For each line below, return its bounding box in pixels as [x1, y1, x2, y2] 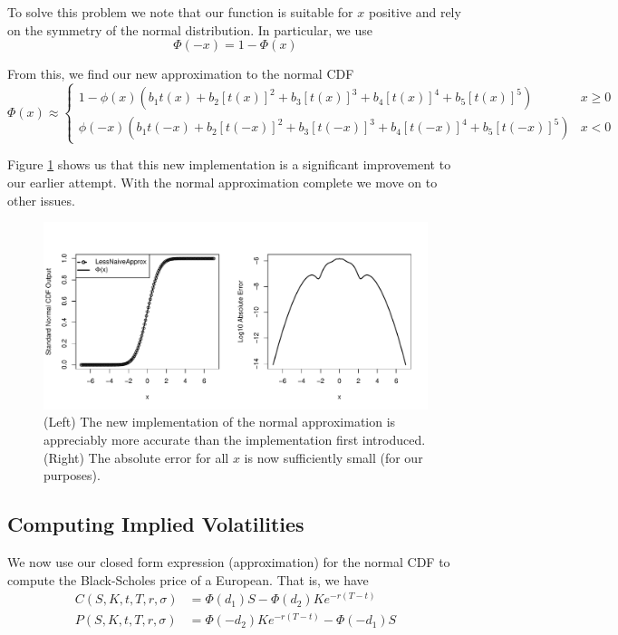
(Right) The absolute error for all [43, 447, 229, 467]
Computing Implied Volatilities [7, 510, 304, 538]
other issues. [7, 190, 75, 209]
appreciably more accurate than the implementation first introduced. [43, 429, 426, 448]
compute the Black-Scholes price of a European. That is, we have [7, 570, 369, 589]
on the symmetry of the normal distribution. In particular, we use [7, 20, 372, 39]
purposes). [43, 466, 101, 485]
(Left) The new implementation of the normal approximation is [43, 412, 396, 431]
